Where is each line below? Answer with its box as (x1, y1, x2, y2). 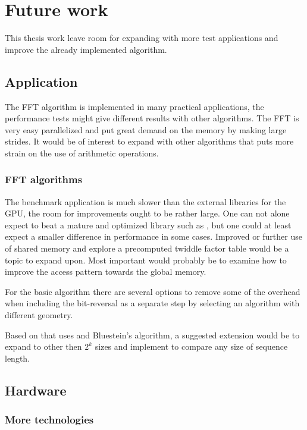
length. (5, 351, 30, 364)
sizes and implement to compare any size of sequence (95, 340, 288, 353)
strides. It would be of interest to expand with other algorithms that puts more (5, 135, 294, 147)
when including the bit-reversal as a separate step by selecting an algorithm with (5, 297, 300, 309)
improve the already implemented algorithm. (5, 43, 167, 55)
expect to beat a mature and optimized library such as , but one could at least (5, 218, 292, 231)
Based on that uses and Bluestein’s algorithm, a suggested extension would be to (5, 328, 300, 341)
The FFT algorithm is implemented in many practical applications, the (5, 100, 264, 112)
